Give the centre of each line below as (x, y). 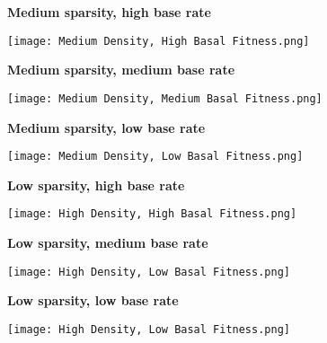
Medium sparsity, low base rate (106, 127)
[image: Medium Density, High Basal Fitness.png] (159, 41)
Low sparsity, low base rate (93, 300)
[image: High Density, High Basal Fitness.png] (152, 214)
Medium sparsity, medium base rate (121, 70)
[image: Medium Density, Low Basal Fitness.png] (155, 157)
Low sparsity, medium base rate (108, 242)
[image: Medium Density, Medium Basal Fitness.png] (165, 98)
